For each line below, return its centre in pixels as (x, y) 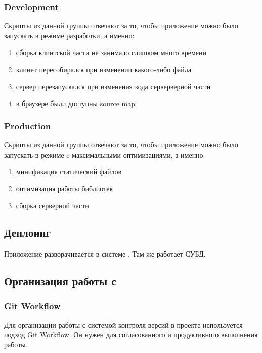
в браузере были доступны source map (75, 103)
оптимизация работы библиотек (64, 188)
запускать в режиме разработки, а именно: (69, 35)
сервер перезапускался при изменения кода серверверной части (113, 86)
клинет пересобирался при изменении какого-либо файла (103, 69)
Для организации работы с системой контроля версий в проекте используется (123, 324)
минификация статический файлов (69, 171)
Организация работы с (60, 281)
